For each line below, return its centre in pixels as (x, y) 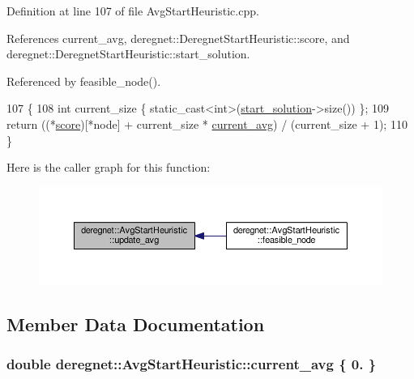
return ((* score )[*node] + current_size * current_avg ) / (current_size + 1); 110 (207, 123)
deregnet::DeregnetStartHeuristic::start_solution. (128, 54)
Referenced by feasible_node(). (84, 81)
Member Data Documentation (136, 324)
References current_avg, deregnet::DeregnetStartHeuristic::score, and (178, 38)
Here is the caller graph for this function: (109, 167)
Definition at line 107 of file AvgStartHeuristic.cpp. (133, 11)
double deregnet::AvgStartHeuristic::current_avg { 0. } (192, 364)
